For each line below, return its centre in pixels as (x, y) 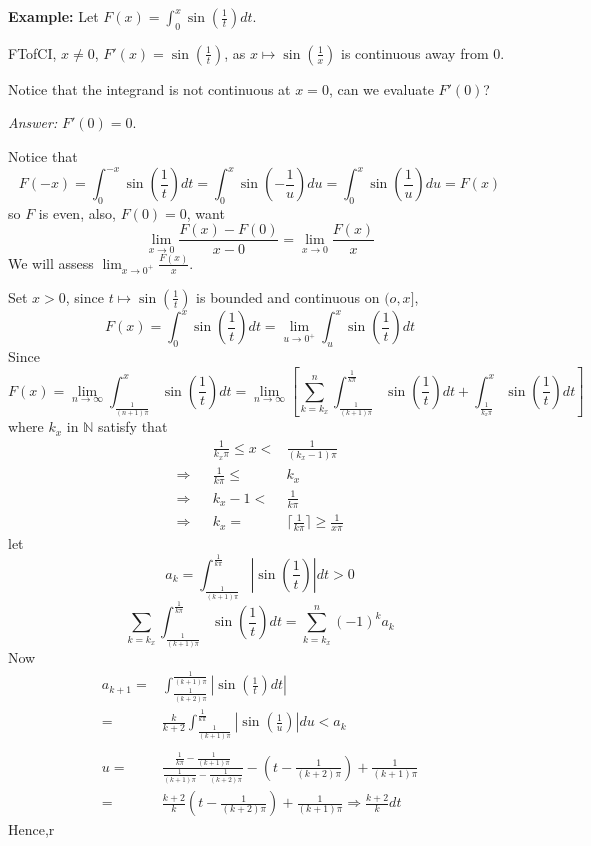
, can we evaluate (381, 88)
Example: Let (53, 16)
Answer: (33, 122)
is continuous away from (415, 52)
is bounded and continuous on (288, 296)
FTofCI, (32, 52)
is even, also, (77, 212)
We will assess (51, 262)
